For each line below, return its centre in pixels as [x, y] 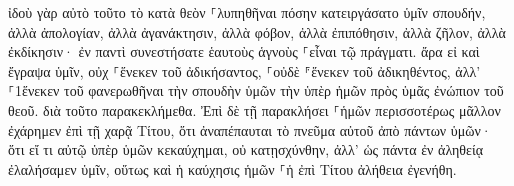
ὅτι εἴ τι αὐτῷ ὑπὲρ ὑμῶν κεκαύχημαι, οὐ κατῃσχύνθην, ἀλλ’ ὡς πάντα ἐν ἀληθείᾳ [246, 149]
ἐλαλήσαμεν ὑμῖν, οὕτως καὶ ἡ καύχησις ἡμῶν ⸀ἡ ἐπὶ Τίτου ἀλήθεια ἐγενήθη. [232, 168]
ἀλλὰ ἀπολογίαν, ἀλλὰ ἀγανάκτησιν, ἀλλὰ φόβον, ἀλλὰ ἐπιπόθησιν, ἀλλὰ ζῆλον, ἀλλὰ [257, 31]
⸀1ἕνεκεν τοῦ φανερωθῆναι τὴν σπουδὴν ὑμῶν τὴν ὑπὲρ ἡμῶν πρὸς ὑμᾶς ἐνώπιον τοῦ [256, 90]
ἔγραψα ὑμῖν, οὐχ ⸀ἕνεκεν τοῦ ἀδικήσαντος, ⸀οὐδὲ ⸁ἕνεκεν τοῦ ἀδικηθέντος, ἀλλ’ [244, 70]
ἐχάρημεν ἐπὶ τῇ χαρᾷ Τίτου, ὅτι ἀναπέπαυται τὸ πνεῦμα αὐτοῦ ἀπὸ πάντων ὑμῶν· [250, 129]
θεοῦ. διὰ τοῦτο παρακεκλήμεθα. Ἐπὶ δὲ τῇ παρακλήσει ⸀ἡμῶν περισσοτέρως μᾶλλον [254, 109]
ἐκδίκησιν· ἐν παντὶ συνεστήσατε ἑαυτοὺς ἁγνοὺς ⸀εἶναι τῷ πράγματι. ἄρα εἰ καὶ [244, 51]
